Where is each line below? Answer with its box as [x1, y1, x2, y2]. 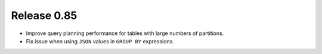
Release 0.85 [11, 9, 78, 22]
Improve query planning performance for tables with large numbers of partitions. [26, 30, 224, 37]
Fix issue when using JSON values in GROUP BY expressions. [26, 37, 174, 45]
